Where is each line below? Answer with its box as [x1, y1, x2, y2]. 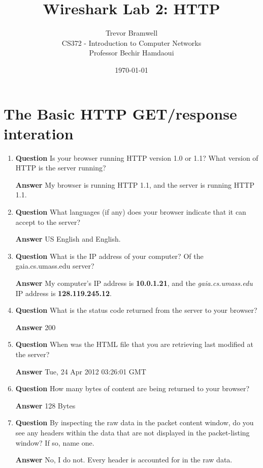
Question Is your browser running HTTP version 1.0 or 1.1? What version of [15, 152, 258, 163]
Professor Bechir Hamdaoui [89, 47, 174, 58]
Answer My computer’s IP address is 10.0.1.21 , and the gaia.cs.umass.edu [15, 277, 253, 288]
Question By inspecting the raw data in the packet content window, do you [15, 417, 254, 428]
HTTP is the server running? [15, 162, 106, 173]
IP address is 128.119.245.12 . [15, 287, 112, 298]
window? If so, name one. [15, 437, 94, 448]
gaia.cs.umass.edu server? [15, 260, 94, 271]
